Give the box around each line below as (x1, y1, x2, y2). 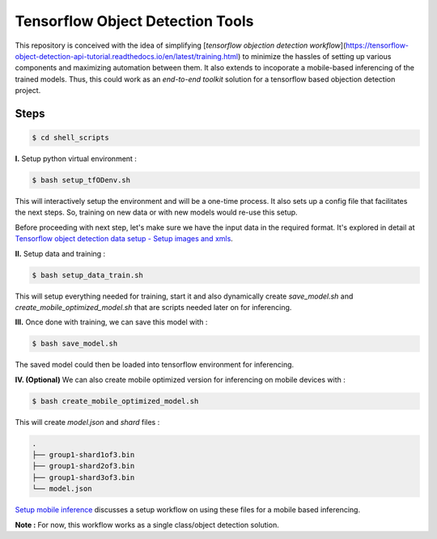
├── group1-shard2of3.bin (32, 461, 135, 471)
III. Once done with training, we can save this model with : (15, 317, 208, 327)
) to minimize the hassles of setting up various (237, 51, 392, 61)
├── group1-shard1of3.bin (32, 450, 135, 460)
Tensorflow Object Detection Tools (15, 12, 254, 30)
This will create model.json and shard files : (15, 417, 160, 427)
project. (15, 86, 41, 95)
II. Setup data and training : (15, 248, 106, 258)
